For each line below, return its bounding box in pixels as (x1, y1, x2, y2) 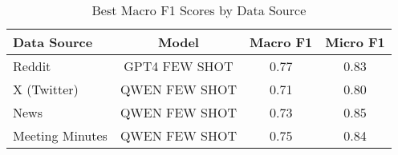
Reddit (13, 57, 51, 75)
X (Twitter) (13, 80, 79, 98)
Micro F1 (325, 33, 385, 51)
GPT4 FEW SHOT (124, 57, 234, 75)
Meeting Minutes (13, 126, 108, 145)
